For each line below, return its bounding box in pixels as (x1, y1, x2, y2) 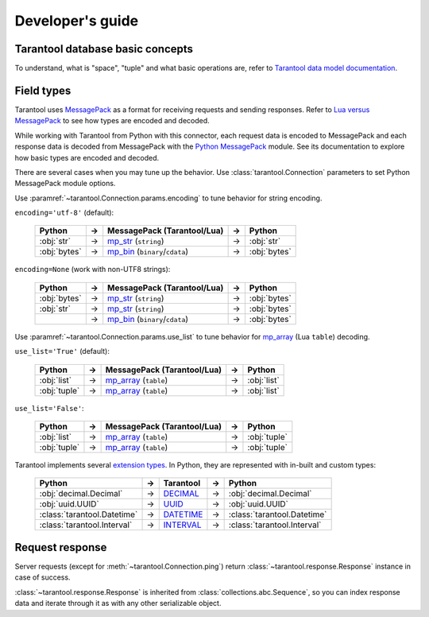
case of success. (14, 572, 71, 582)
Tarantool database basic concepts (14, 42, 194, 56)
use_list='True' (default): (14, 347, 110, 356)
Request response (14, 541, 107, 554)
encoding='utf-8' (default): (14, 208, 114, 218)
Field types (14, 83, 71, 97)
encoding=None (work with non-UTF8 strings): (14, 265, 171, 274)
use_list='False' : (14, 403, 84, 413)
